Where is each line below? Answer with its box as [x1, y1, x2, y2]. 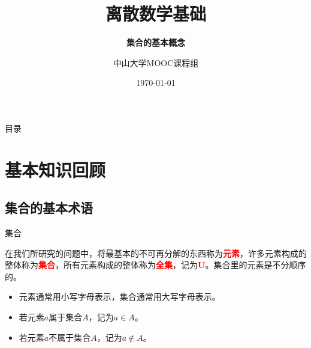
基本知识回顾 [5, 157, 106, 182]
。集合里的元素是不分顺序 [205, 258, 306, 271]
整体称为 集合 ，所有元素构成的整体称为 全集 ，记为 [5, 258, 198, 271]
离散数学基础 [105, 1, 206, 26]
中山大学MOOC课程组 [113, 56, 199, 69]
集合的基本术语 [5, 198, 93, 217]
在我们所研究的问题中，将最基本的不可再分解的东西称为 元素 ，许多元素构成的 [5, 246, 307, 259]
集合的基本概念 [126, 36, 185, 49]
